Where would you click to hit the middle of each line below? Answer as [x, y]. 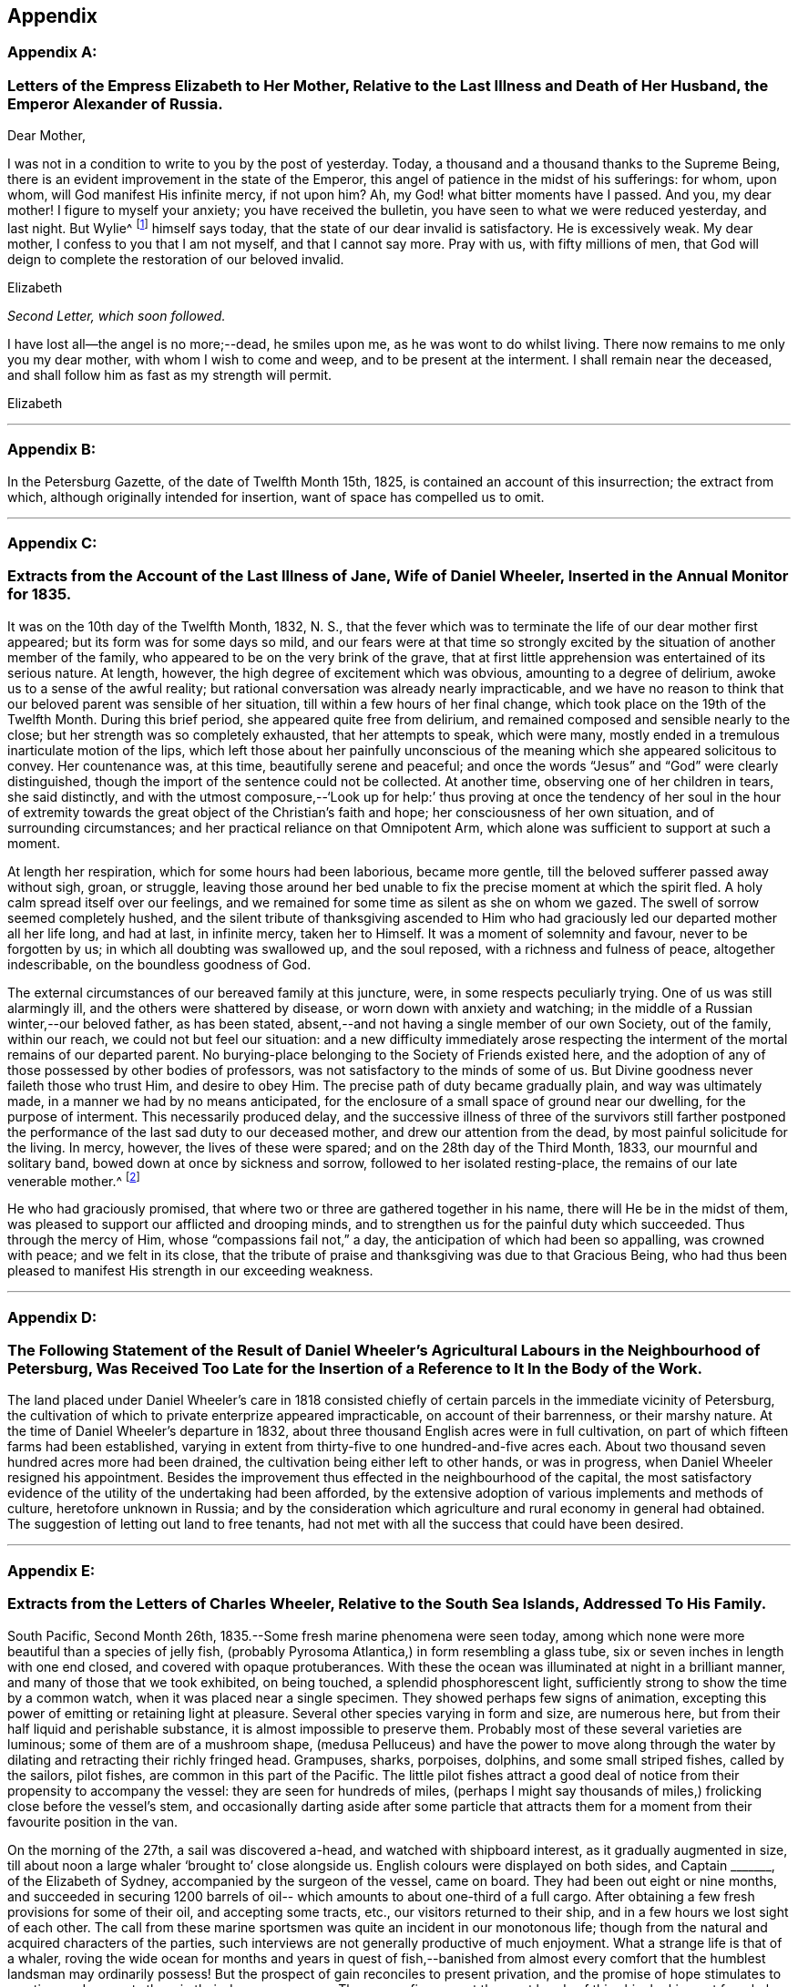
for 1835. [40, 594]
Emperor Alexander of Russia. [115, 103]
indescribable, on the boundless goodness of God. [159, 964]
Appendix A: [52, 52]
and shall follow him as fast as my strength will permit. [170, 374]
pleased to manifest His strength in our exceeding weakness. [190, 1271]
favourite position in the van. [93, 1821]
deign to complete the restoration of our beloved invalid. [176, 259]
